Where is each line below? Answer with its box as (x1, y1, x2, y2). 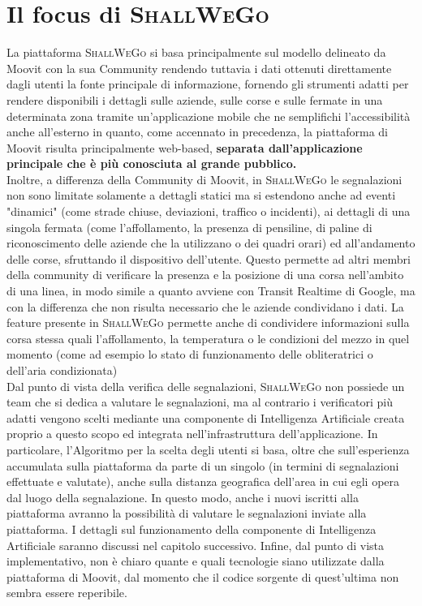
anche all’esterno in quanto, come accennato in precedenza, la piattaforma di (6, 123, 388, 140)
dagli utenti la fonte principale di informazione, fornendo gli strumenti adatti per (6, 75, 409, 92)
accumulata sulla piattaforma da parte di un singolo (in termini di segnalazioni (6, 457, 399, 474)
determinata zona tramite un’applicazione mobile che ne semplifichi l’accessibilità (6, 107, 411, 124)
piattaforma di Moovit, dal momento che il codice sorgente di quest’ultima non (6, 568, 399, 585)
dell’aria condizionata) (6, 362, 118, 378)
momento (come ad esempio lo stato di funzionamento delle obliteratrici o (6, 346, 373, 363)
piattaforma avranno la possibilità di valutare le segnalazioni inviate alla (6, 505, 367, 522)
